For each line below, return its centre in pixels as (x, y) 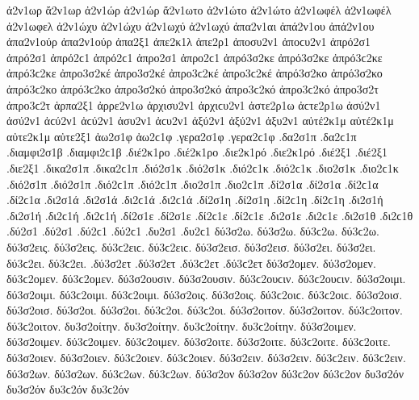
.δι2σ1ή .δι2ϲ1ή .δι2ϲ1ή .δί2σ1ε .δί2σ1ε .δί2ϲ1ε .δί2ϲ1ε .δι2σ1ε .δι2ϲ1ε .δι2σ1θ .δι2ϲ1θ (210, 215)
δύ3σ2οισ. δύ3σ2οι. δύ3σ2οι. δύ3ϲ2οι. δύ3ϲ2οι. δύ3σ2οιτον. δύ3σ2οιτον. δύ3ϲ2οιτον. (205, 310)
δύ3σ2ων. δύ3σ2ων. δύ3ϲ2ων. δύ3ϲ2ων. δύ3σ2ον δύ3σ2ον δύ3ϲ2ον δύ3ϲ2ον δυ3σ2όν (205, 373)
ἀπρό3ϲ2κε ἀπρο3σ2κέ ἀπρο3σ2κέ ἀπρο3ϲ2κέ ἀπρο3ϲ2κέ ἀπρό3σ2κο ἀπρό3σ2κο (195, 73)
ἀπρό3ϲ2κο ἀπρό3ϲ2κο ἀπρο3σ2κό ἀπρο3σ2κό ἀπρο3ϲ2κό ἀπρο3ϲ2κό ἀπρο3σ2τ (193, 88)
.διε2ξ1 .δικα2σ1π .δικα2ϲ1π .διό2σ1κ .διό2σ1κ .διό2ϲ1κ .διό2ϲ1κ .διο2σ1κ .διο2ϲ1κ (203, 167)
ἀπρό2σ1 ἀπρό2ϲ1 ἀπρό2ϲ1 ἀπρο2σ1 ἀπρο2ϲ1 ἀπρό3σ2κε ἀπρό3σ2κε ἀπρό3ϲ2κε (195, 57)
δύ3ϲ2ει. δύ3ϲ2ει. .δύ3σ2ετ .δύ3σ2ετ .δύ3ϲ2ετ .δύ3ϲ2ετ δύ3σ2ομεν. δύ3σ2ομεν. (191, 262)
